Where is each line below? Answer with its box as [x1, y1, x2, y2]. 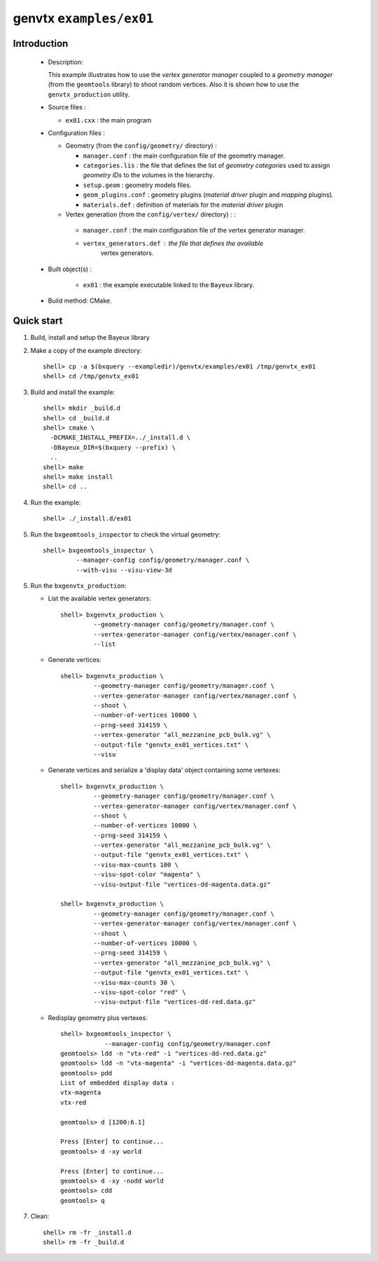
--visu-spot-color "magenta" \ [93, 871, 201, 878]
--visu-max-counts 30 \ [93, 978, 175, 986]
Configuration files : [48, 128, 105, 137]
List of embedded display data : [60, 1079, 175, 1087]
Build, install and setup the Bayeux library [30, 333, 150, 342]
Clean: [30, 1212, 50, 1220]
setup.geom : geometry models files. [83, 181, 192, 189]
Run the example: [30, 498, 81, 507]
